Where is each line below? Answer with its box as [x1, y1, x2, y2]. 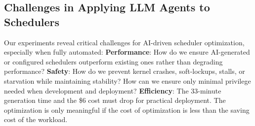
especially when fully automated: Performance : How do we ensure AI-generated [4, 47, 250, 57]
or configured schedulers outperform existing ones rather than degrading [4, 56, 223, 66]
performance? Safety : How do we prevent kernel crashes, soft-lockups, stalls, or [4, 66, 245, 76]
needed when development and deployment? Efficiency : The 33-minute [4, 85, 221, 95]
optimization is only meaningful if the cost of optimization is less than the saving [4, 104, 250, 115]
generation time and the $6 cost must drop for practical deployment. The [4, 95, 226, 105]
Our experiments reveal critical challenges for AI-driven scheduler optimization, [4, 37, 245, 47]
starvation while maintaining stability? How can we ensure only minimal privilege [4, 75, 251, 86]
